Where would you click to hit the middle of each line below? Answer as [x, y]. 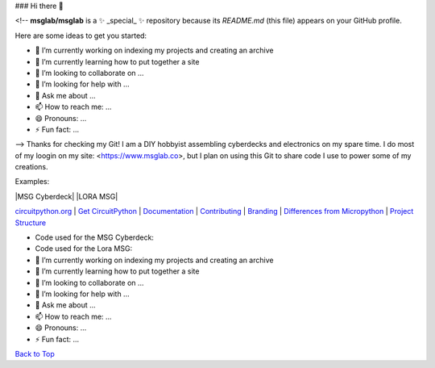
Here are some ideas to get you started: [81, 36]
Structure [31, 223]
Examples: [32, 182]
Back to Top [35, 353]
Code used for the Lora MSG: [84, 249]
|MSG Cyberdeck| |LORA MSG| [66, 196]
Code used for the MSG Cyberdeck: [95, 237]
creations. [31, 167]
